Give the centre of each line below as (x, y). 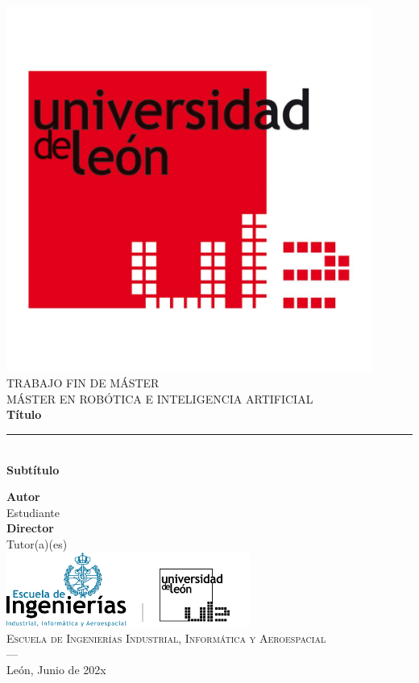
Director (30, 528)
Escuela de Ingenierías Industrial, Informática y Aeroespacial (166, 637)
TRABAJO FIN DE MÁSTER (83, 383)
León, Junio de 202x (56, 669)
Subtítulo (33, 469)
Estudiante (33, 512)
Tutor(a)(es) (37, 543)
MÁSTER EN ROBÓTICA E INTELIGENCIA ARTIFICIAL (160, 398)
